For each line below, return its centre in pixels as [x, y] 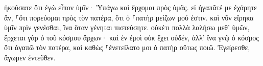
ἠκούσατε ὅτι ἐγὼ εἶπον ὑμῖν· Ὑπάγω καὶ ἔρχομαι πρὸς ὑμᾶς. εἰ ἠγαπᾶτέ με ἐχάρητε [130, 7]
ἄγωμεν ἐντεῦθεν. [30, 57]
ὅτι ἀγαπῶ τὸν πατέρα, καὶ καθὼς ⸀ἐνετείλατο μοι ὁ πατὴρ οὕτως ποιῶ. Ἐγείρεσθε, [127, 47]
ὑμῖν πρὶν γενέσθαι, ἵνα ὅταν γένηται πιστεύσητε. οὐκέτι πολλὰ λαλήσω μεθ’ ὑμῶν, [127, 27]
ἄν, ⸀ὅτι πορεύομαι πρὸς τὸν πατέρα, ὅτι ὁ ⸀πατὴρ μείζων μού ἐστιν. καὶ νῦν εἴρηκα [129, 17]
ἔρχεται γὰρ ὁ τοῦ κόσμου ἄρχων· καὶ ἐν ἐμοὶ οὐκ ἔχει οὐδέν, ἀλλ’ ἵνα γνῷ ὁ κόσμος [131, 37]
